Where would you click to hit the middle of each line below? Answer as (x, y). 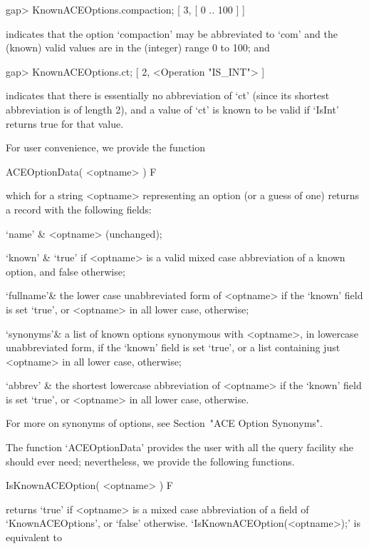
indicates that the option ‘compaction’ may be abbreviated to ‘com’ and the (172, 33)
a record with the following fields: (79, 209)
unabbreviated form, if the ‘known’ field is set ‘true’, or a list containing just (173, 347)
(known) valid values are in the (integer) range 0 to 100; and (138, 47)
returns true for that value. (65, 123)
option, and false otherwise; (66, 271)
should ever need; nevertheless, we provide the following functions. (150, 461)
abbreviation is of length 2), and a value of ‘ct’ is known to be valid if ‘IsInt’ (172, 109)
